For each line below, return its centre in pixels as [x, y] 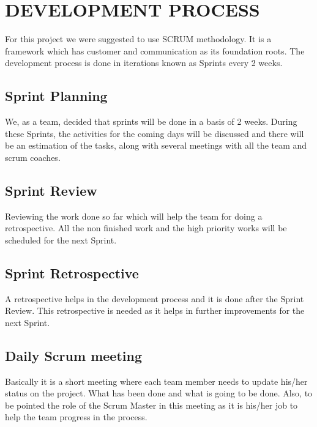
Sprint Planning [56, 96]
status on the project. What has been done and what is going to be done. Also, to [159, 393]
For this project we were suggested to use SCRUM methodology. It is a [138, 39]
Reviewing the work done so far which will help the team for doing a [134, 216]
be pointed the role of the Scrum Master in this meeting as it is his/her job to [151, 405]
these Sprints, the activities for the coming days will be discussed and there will [155, 133]
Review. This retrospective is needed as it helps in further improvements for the [155, 310]
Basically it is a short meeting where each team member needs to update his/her [156, 381]
